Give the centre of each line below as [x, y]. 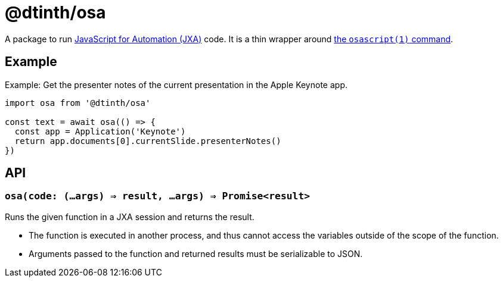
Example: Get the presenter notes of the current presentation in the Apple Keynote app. [176, 84]
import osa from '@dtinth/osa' [78, 103]
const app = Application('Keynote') [100, 131]
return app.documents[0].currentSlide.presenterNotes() [148, 141]
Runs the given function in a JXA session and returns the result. [130, 217]
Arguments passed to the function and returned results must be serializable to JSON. [196, 253]
